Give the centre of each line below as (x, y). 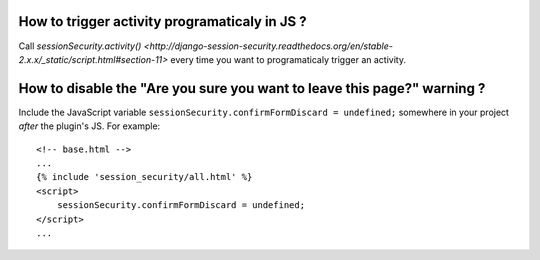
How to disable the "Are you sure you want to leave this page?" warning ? (252, 88)
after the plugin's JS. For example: (89, 126)
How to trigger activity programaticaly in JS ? (162, 21)
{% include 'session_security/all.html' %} (144, 177)
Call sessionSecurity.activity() (80, 46)
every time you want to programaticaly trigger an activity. (288, 59)
